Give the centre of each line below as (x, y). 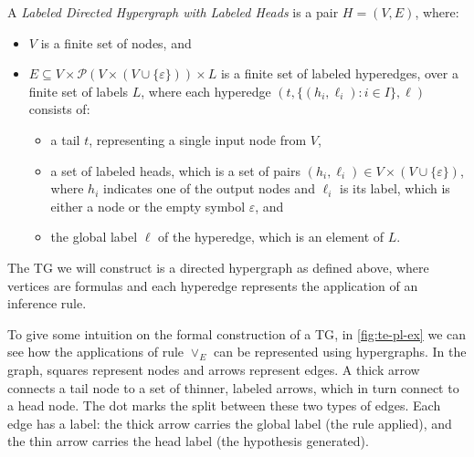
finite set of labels (79, 91)
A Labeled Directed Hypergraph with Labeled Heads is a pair (173, 12)
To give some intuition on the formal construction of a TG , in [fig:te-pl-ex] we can (237, 333)
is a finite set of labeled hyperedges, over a (339, 73)
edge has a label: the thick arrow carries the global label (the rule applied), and (230, 423)
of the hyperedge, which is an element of (271, 237)
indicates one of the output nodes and (209, 188)
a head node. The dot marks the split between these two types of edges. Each (224, 405)
